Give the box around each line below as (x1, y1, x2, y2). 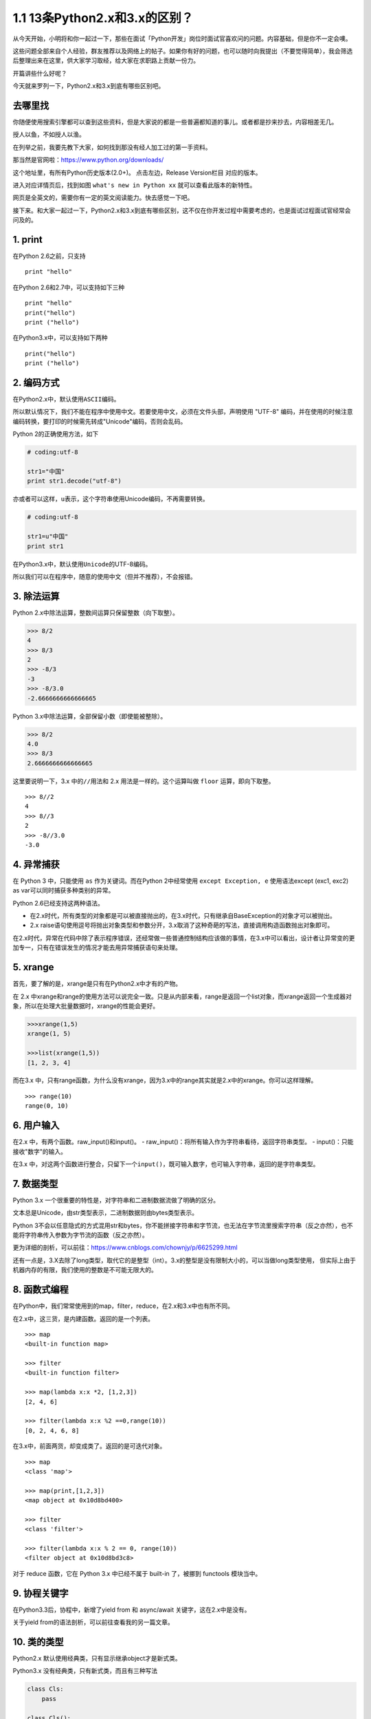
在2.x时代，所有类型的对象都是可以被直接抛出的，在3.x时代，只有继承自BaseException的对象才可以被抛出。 (30, 912, 336, 920)
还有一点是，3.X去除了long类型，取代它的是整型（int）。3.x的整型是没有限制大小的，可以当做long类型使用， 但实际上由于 (12, 1256, 357, 1264)
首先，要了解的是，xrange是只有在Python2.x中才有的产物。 (12, 980, 182, 988)
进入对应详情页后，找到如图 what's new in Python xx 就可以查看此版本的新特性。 (12, 181, 256, 189)
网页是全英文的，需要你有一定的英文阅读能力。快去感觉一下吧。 (12, 193, 194, 202)
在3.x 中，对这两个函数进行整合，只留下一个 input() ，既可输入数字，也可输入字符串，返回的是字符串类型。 (12, 1159, 319, 1168)
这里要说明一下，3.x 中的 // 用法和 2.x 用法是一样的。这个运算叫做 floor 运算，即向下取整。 (12, 777, 275, 785)
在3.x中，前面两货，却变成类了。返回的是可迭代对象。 (12, 1442, 166, 1450)
